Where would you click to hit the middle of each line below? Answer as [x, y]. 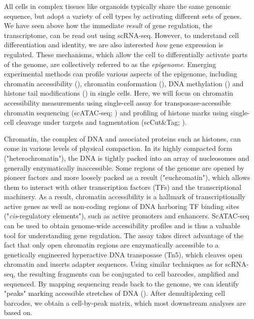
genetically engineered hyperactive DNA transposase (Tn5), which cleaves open [123, 254]
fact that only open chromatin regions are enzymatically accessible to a [111, 245]
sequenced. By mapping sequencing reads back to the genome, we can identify [122, 283]
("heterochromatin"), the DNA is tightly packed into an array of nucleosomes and [127, 158]
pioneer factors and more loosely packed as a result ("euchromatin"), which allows [127, 177]
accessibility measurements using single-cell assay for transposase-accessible [117, 102]
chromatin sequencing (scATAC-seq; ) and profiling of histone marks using [116, 112]
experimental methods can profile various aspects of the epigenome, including [121, 74]
